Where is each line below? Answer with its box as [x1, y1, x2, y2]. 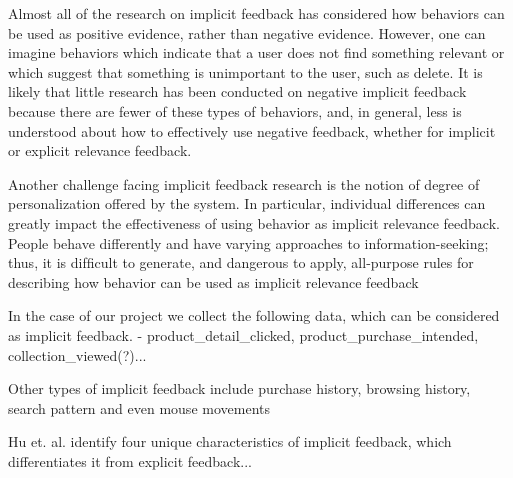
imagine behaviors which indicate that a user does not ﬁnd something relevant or [8, 42, 505, 63]
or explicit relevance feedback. [8, 140, 192, 161]
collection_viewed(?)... [8, 344, 147, 365]
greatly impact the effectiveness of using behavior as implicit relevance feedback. [8, 212, 500, 233]
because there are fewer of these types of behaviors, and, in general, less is [8, 100, 462, 121]
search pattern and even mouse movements [8, 397, 270, 418]
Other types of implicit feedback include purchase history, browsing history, [8, 378, 471, 399]
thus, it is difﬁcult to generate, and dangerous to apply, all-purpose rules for [8, 252, 474, 273]
